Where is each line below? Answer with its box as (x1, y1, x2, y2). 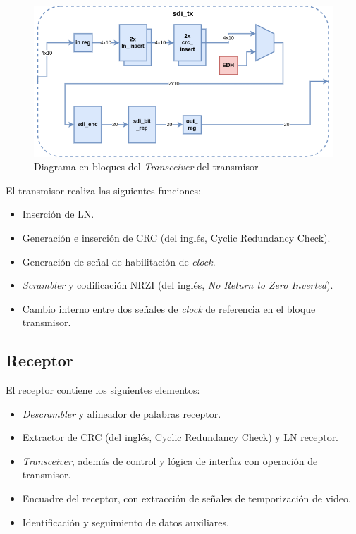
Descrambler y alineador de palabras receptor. (22, 406, 221, 421)
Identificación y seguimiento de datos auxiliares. (22, 514, 229, 529)
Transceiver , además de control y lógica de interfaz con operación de (22, 453, 318, 468)
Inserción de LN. (22, 206, 94, 221)
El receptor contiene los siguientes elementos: (6, 383, 200, 397)
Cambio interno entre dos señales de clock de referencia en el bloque (22, 301, 316, 316)
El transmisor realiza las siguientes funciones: (6, 182, 201, 197)
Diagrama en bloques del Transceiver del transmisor (34, 159, 259, 174)
